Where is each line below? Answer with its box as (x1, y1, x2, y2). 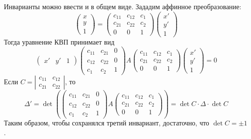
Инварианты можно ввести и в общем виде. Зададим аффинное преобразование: (4, 1, 241, 11)
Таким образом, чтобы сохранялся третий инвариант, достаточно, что (4, 118, 209, 128)
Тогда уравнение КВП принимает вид (4, 36, 115, 46)
